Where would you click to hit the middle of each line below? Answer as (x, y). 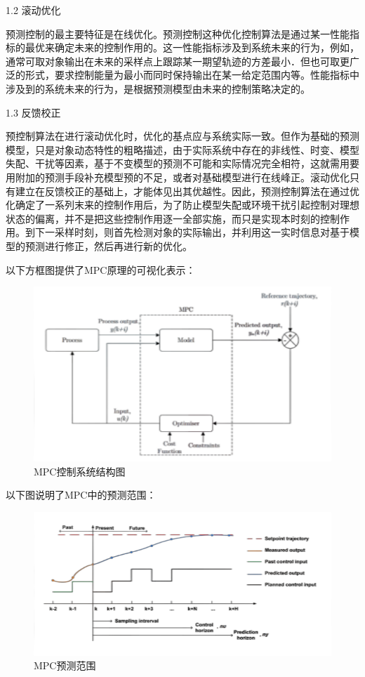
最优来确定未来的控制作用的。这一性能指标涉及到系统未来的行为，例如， (192, 47)
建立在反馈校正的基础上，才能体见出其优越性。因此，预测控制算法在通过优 (187, 191)
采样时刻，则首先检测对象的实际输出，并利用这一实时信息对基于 (202, 232)
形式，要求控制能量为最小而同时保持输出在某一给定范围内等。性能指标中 (192, 75)
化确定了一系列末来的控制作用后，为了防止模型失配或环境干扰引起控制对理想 (182, 205)
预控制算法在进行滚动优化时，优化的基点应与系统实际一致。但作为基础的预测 (182, 136)
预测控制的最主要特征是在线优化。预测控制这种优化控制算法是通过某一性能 (178, 33)
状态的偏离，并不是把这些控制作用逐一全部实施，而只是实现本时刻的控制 (173, 218)
